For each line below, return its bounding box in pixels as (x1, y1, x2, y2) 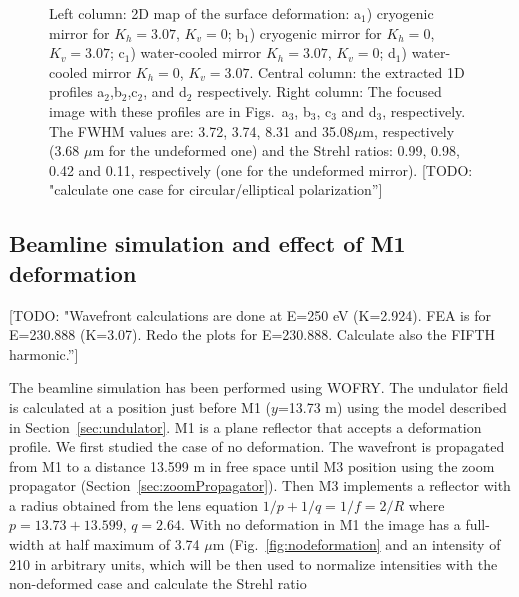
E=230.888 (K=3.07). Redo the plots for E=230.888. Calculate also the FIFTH (9, 324, 496, 345)
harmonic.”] (9, 343, 79, 364)
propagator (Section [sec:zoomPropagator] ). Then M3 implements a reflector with (9, 475, 511, 496)
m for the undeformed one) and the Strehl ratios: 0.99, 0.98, (92, 140, 460, 161)
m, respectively (362, 120, 455, 141)
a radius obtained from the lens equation (9, 494, 259, 515)
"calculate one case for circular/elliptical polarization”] (49, 179, 383, 200)
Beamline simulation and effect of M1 (9, 228, 406, 259)
